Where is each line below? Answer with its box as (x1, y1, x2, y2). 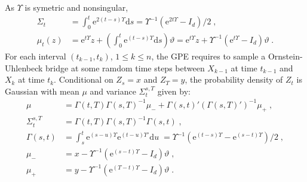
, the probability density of (185, 73, 283, 86)
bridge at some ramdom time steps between (45, 61, 205, 74)
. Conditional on (54, 73, 113, 86)
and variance (90, 84, 136, 97)
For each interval (5, 49, 66, 62)
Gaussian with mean (5, 84, 79, 97)
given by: (157, 84, 191, 97)
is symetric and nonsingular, (24, 1, 128, 13)
